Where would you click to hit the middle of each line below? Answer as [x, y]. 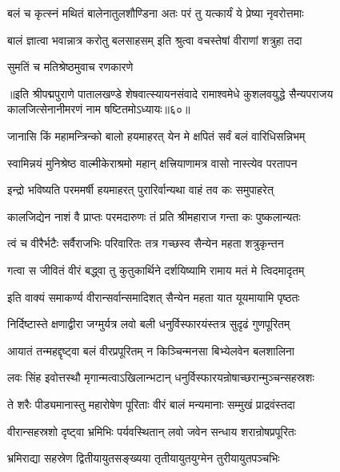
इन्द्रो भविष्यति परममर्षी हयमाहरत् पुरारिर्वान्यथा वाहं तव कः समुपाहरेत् [140, 190]
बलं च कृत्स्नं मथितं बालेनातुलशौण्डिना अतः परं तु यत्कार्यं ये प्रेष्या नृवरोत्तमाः [156, 13]
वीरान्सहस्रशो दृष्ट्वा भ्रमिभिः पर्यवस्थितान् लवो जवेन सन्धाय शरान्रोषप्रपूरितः [152, 431]
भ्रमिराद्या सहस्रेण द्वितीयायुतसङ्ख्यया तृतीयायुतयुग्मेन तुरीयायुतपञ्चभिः [144, 458]
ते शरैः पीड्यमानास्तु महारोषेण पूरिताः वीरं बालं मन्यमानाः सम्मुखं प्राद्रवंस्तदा [151, 404]
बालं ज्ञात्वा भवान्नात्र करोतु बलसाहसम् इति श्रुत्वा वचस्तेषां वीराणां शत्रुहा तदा [155, 40]
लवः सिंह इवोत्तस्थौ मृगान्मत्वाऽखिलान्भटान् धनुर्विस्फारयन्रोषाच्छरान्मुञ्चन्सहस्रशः [161, 377]
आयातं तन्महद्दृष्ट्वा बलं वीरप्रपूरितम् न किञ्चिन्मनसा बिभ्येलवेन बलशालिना [151, 350]
